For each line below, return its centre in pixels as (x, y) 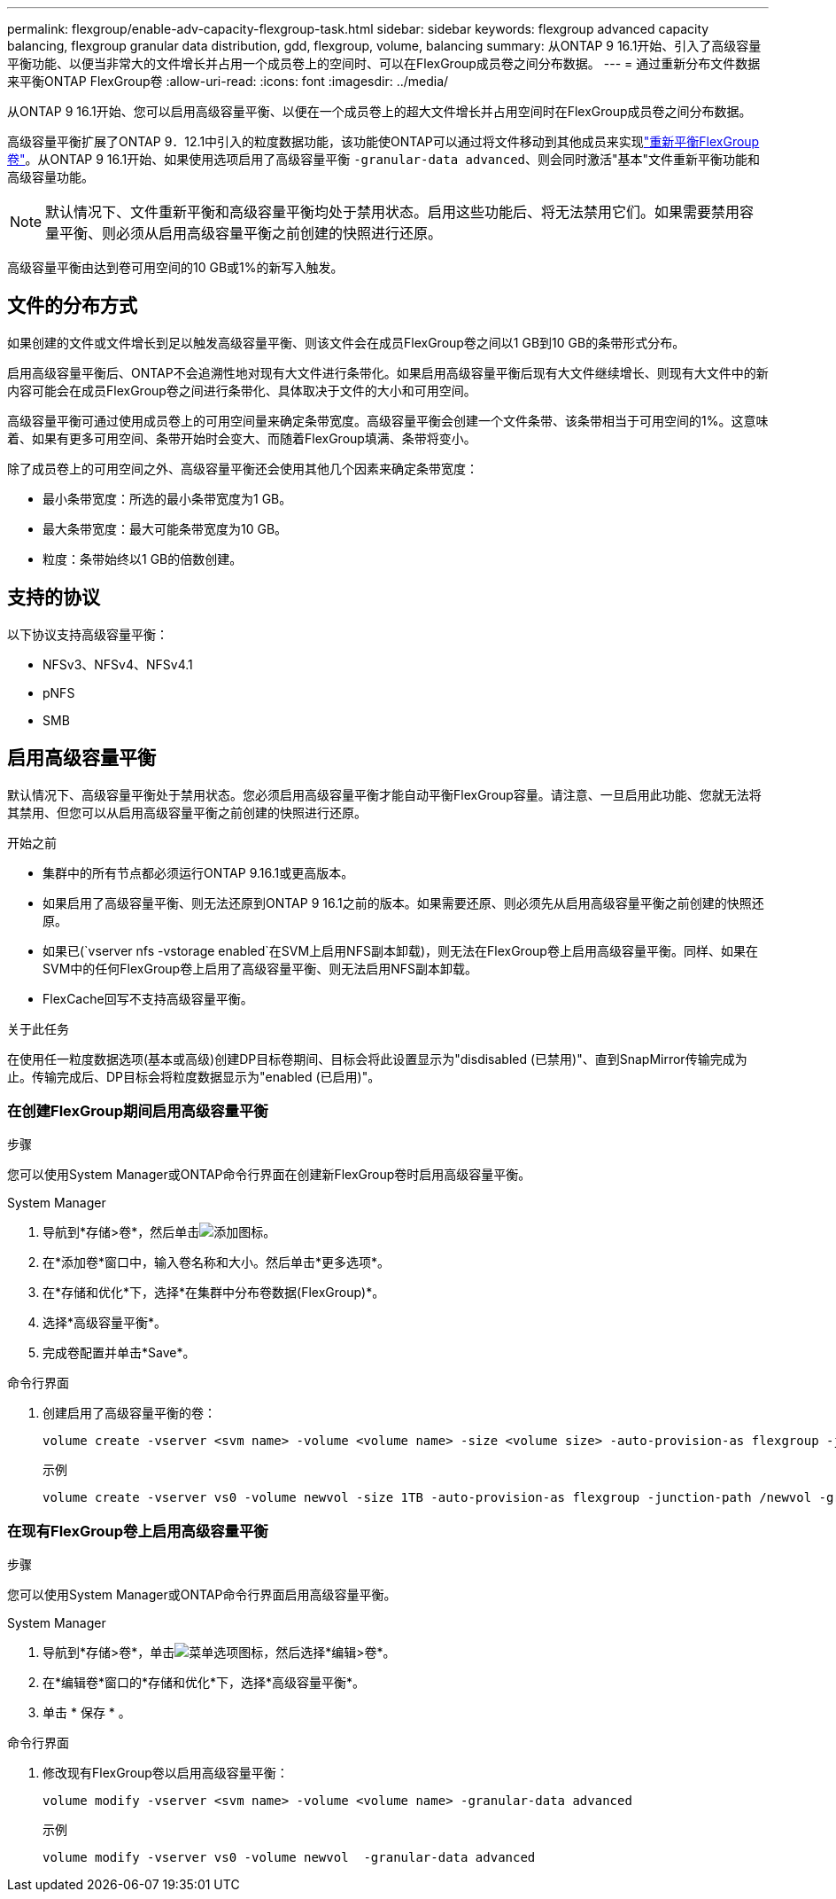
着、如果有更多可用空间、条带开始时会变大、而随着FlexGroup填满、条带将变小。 (242, 438)
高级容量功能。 (50, 177)
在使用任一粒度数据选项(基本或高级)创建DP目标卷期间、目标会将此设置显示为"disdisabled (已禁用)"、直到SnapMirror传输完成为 (377, 1059)
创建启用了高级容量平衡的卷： (129, 1413)
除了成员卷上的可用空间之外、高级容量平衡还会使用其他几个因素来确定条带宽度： (243, 468)
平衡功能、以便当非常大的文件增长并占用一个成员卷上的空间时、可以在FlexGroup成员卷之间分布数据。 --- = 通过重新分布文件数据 (384, 63)
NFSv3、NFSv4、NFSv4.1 (118, 664)
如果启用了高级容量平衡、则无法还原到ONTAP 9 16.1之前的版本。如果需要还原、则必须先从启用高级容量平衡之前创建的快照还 (403, 903)
